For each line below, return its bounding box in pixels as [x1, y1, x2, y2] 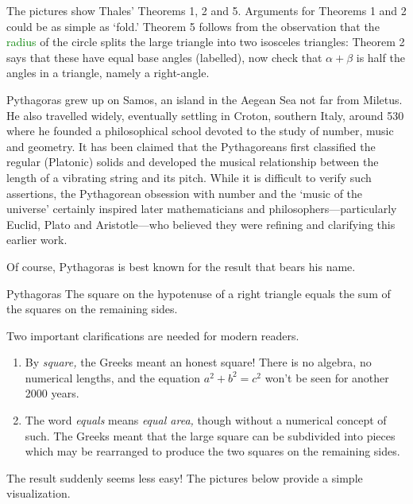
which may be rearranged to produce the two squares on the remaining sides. [25, 443, 400, 459]
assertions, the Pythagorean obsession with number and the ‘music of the [6, 184, 363, 201]
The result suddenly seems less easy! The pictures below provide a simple [6, 469, 363, 486]
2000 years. [25, 385, 79, 401]
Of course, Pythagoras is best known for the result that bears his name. [6, 258, 356, 274]
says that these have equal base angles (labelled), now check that [6, 48, 322, 65]
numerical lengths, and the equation [25, 369, 201, 386]
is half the [356, 48, 405, 65]
